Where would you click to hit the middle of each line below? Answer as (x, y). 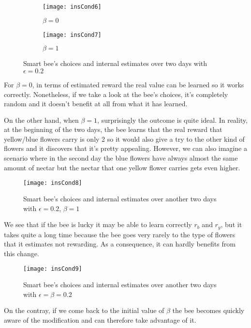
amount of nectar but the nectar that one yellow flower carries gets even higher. (122, 167)
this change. (22, 253)
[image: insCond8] (53, 183)
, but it (231, 224)
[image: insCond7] (72, 35)
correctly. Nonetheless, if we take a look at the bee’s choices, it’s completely (116, 94)
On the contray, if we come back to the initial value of (84, 310)
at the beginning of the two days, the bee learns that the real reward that (113, 129)
